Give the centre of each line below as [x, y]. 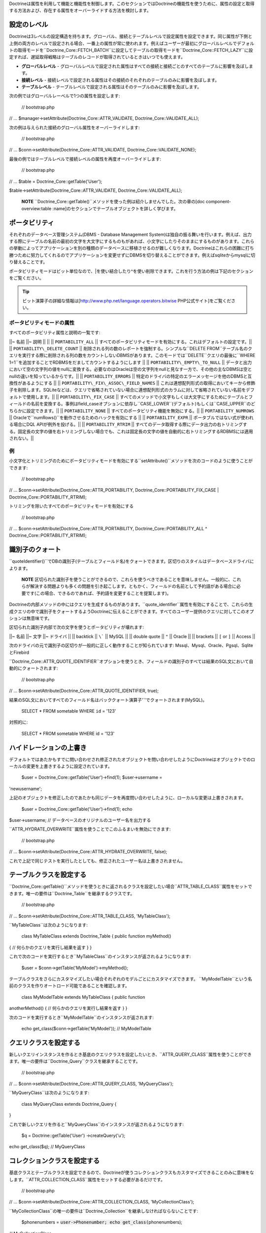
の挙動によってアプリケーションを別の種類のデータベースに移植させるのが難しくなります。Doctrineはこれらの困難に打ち [132, 248]
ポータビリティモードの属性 [42, 323]
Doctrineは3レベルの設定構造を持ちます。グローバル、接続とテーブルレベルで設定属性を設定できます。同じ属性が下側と [131, 36]
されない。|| [21, 438]
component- [218, 202]
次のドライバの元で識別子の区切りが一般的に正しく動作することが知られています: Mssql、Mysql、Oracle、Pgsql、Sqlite [131, 646]
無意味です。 [39, 618]
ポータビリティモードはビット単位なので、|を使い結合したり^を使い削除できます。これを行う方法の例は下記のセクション [131, 271]
